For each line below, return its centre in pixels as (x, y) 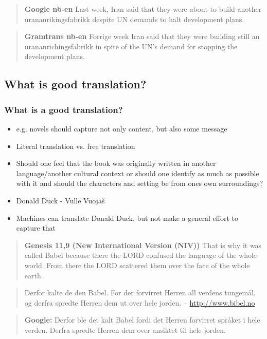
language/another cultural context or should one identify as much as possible (138, 173)
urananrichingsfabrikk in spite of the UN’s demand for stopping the (131, 46)
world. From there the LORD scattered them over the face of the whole (137, 265)
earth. (34, 275)
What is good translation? (75, 84)
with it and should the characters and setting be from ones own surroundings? (140, 183)
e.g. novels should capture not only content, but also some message (122, 128)
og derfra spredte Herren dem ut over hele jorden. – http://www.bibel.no (140, 302)
